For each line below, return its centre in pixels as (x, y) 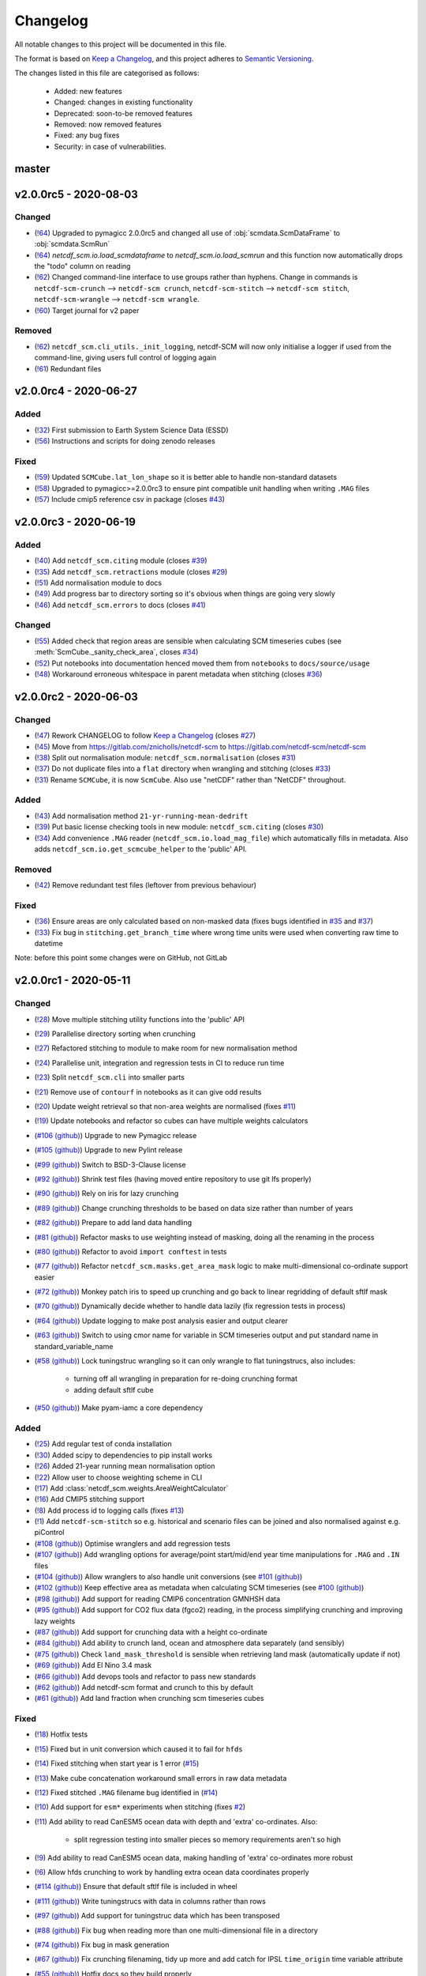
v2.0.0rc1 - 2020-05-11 (73, 980)
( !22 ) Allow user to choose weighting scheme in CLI (118, 1477)
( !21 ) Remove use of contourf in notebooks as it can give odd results (148, 1092)
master (32, 169)
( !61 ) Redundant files (68, 368)
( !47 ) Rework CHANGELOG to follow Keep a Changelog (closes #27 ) (145, 736)
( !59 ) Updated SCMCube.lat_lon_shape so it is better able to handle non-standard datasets (186, 477)
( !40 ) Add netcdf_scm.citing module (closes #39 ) (121, 560)
